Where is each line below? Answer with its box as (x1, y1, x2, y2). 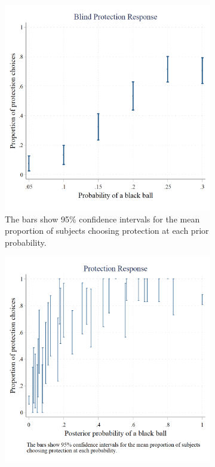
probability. (5, 236, 47, 248)
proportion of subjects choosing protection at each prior (5, 224, 209, 237)
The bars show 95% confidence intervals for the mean (5, 212, 200, 225)
